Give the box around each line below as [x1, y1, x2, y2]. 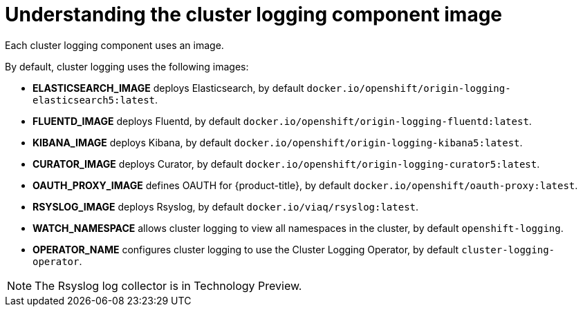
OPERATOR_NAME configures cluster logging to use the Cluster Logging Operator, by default [33, 243, 459, 255]
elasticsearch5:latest [33, 94, 156, 106]
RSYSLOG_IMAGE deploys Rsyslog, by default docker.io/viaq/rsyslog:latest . [33, 200, 419, 213]
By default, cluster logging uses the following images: [5, 60, 249, 72]
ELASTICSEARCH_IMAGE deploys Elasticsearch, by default [33, 81, 304, 94]
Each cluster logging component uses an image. [5, 39, 224, 51]
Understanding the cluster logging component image [5, 3, 503, 26]
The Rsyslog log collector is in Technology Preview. [35, 278, 302, 293]
